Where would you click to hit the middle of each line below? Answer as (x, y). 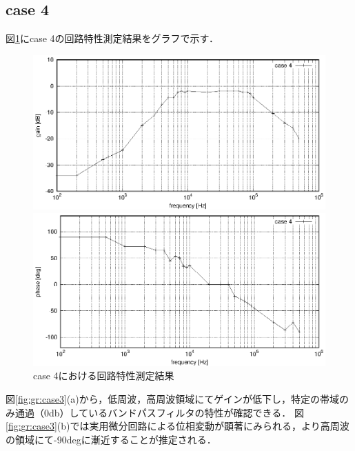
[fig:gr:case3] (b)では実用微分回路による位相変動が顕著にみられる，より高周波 (177, 426)
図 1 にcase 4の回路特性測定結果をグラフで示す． (112, 38)
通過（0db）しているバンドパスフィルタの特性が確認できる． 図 (159, 412)
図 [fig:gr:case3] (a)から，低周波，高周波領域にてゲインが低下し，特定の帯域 (172, 398)
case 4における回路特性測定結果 (104, 375)
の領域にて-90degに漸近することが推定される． (111, 439)
